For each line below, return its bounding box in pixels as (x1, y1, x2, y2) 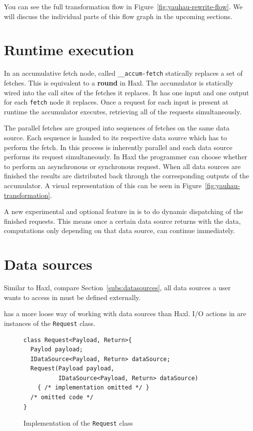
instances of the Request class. (4, 318, 95, 328)
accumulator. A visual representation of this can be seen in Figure (4, 180, 202, 190)
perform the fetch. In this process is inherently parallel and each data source (4, 142, 232, 152)
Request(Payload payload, (30, 365, 115, 372)
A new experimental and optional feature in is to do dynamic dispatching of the (4, 206, 243, 216)
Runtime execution (4, 40, 134, 60)
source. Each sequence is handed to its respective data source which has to (4, 132, 227, 142)
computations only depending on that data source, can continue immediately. (4, 225, 235, 236)
